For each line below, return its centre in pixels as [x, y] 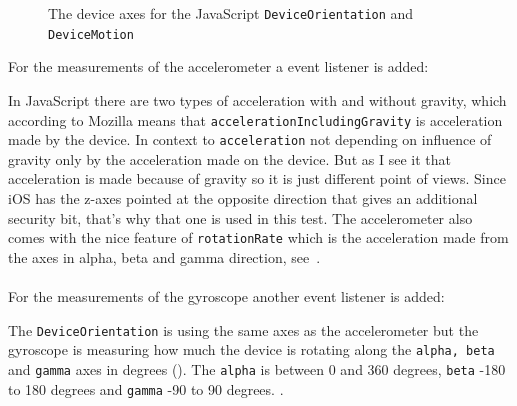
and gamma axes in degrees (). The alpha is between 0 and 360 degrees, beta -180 [257, 368]
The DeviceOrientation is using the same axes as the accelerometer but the [243, 329]
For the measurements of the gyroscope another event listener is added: [226, 296]
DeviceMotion [91, 34]
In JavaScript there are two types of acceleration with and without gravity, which [257, 99]
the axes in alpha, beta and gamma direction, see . [164, 256]
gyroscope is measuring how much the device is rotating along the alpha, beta [251, 349]
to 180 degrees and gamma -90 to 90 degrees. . [146, 388]
